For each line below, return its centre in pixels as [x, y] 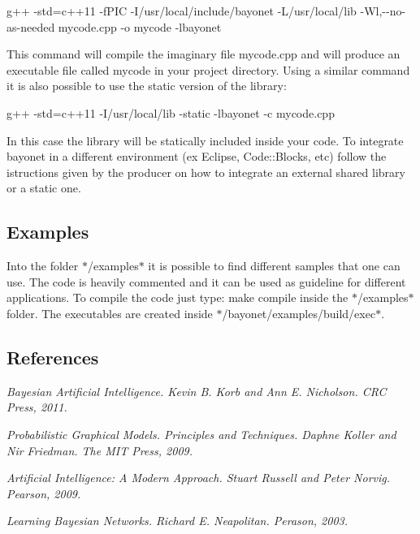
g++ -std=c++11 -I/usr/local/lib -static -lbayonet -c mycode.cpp [171, 112]
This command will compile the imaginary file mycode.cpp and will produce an [204, 54]
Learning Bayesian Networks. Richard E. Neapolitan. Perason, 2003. [178, 521]
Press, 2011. [37, 407]
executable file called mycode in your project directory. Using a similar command [208, 69]
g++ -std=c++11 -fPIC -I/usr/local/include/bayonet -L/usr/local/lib [182, 11]
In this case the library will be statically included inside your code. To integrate [205, 140]
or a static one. [44, 188]
